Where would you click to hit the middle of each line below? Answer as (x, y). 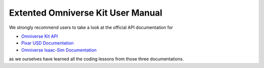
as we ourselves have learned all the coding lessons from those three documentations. (97, 59)
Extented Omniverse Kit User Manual (86, 13)
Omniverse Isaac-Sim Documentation (59, 50)
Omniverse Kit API (40, 36)
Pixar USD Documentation (48, 43)
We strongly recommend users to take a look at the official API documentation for (91, 27)
